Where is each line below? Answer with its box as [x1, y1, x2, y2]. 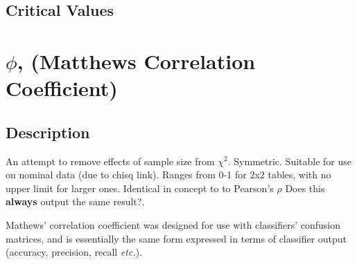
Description [6, 121, 90, 142]
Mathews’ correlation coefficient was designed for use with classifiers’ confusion [6, 217, 340, 232]
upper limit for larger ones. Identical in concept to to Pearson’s [6, 180, 274, 195]
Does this [285, 180, 325, 195]
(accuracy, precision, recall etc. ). [6, 245, 143, 259]
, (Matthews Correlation [17, 46, 256, 75]
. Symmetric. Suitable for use [227, 153, 352, 168]
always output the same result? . [6, 194, 145, 209]
